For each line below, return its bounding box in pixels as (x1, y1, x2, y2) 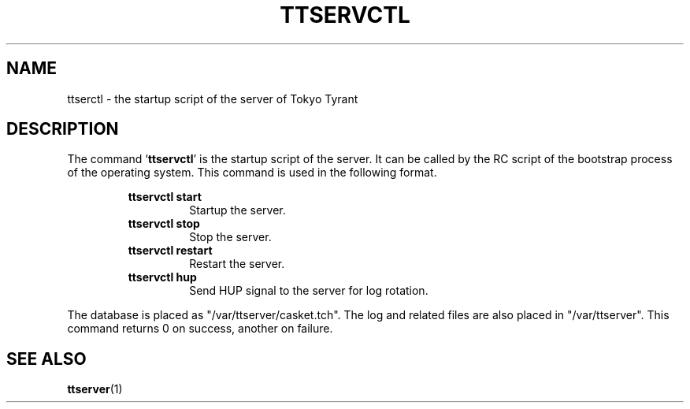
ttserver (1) (67, 382, 123, 396)
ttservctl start (128, 190, 202, 204)
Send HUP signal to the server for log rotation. (189, 284, 428, 298)
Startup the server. (189, 203, 286, 218)
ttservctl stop (128, 217, 200, 231)
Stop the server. (189, 230, 272, 244)
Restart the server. (189, 257, 285, 271)
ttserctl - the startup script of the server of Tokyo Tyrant (67, 91, 358, 106)
